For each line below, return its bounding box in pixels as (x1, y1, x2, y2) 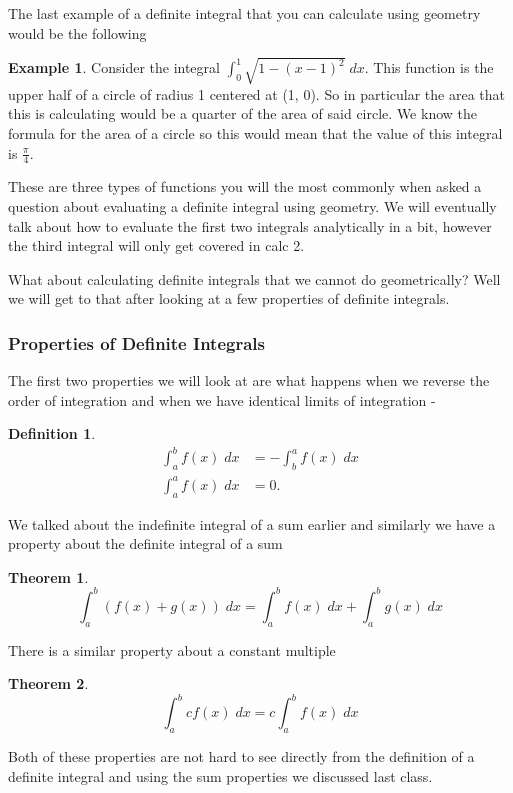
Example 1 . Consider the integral (8, 57, 220, 78)
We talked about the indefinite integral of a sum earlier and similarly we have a (8, 513, 496, 534)
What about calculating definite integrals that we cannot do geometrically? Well (8, 268, 501, 289)
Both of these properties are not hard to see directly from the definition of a (8, 746, 475, 767)
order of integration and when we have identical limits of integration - (8, 389, 436, 410)
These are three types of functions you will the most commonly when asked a (8, 176, 482, 197)
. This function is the (364, 57, 494, 78)
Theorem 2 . (8, 673, 89, 694)
